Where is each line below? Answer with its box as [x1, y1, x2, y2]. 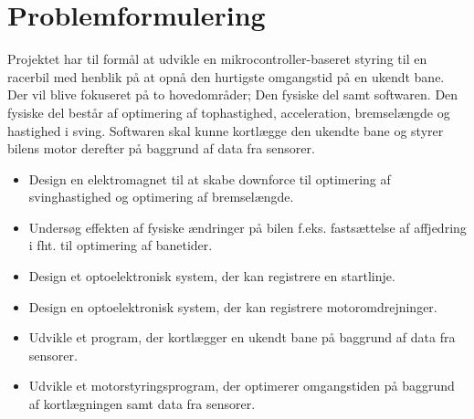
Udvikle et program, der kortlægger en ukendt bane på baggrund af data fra [28, 328, 456, 347]
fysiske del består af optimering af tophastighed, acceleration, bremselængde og [7, 102, 450, 121]
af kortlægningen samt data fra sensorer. [28, 394, 256, 414]
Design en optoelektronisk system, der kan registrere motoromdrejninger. [28, 297, 437, 316]
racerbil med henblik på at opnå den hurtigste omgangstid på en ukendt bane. [7, 67, 445, 86]
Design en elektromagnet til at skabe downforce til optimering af [28, 169, 391, 188]
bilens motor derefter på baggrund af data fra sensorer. [7, 139, 315, 158]
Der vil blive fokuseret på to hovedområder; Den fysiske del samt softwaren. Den [7, 85, 458, 104]
